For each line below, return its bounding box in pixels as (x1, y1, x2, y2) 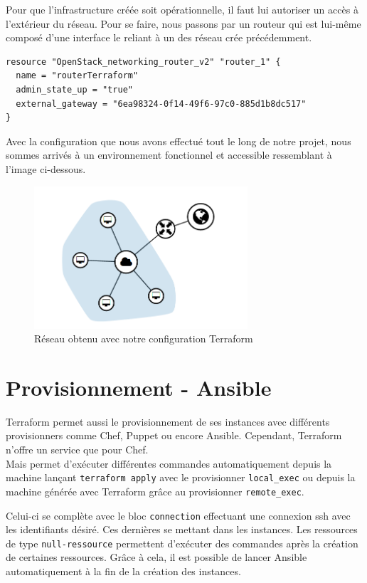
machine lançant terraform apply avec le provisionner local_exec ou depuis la (6, 470, 356, 485)
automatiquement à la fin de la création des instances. (6, 564, 241, 579)
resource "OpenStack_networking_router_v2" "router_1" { (6, 56, 281, 67)
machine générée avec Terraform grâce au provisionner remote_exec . (6, 483, 304, 498)
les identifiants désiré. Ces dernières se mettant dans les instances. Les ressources (6, 522, 358, 537)
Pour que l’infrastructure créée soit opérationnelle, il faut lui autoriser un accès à (6, 2, 358, 16)
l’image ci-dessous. (6, 161, 86, 176)
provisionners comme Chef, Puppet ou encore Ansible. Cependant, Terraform (6, 428, 342, 443)
